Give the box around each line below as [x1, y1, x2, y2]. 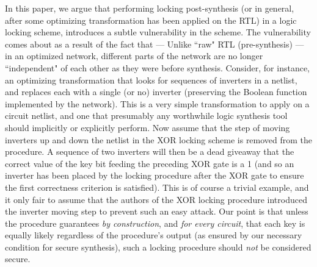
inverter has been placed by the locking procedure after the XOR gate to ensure [5, 169, 304, 182]
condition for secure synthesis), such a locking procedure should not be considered [5, 240, 312, 253]
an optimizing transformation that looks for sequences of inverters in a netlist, [5, 73, 297, 86]
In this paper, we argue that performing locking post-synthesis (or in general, [5, 2, 294, 14]
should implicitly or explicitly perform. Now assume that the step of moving [5, 121, 290, 133]
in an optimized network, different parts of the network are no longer [5, 49, 263, 62]
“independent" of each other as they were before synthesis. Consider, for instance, [5, 61, 310, 74]
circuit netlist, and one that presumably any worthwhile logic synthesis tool [5, 109, 288, 122]
